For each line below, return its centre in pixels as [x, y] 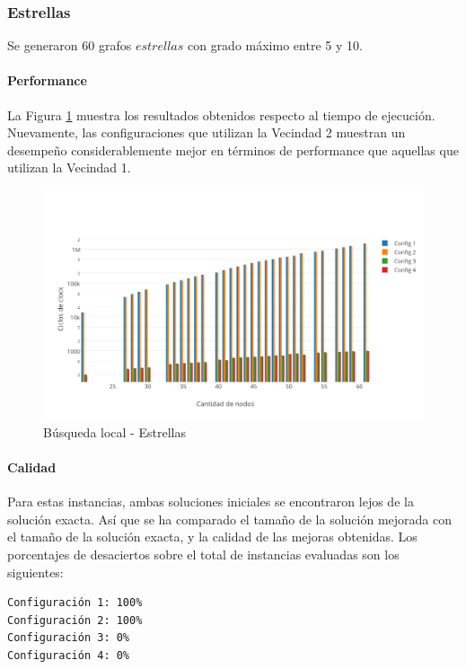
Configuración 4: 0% [69, 656]
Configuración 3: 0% [69, 638]
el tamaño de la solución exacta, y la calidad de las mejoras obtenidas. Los [212, 537]
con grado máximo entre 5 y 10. [275, 45]
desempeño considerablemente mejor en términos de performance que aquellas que [233, 150]
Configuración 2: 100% [75, 620]
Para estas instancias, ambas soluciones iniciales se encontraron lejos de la [211, 502]
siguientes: [35, 572]
